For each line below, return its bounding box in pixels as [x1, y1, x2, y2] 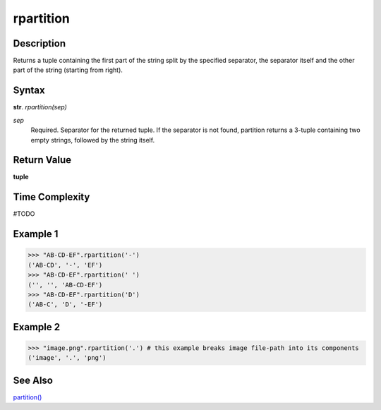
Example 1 [13, 228, 59, 240]
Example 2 [13, 321, 60, 333]
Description [13, 37, 66, 49]
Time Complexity [13, 191, 90, 203]
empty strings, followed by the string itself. [30, 135, 155, 144]
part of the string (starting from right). [13, 66, 123, 74]
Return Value [13, 154, 72, 166]
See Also [13, 374, 53, 386]
